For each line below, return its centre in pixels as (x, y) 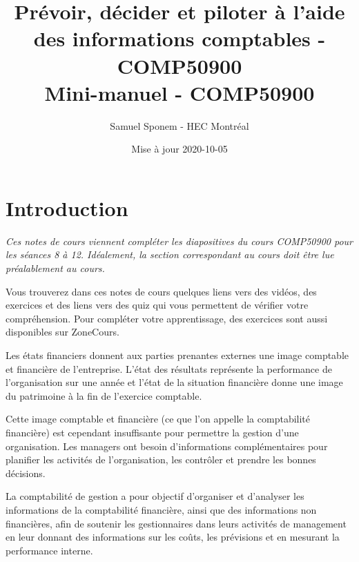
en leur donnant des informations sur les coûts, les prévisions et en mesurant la (173, 537)
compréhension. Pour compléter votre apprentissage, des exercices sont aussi (167, 318)
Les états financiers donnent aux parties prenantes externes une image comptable (177, 355)
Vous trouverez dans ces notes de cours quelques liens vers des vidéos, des (161, 291)
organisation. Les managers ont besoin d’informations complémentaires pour (167, 446)
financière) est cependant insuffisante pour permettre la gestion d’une (152, 432)
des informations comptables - (179, 38)
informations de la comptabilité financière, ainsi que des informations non (161, 509)
